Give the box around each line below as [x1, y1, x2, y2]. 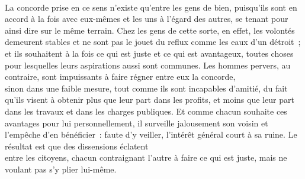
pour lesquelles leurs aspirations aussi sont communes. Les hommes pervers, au [5, 58, 291, 71]
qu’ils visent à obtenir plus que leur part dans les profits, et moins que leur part [5, 93, 294, 106]
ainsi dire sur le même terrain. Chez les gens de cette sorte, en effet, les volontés [5, 24, 295, 36]
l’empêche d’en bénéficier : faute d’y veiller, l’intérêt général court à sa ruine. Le [5, 128, 297, 141]
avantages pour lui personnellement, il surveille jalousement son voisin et [5, 116, 268, 129]
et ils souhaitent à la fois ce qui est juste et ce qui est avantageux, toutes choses [5, 47, 294, 59]
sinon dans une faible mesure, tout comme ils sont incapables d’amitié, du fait [5, 82, 288, 94]
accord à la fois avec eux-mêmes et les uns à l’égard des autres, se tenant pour [5, 12, 288, 25]
